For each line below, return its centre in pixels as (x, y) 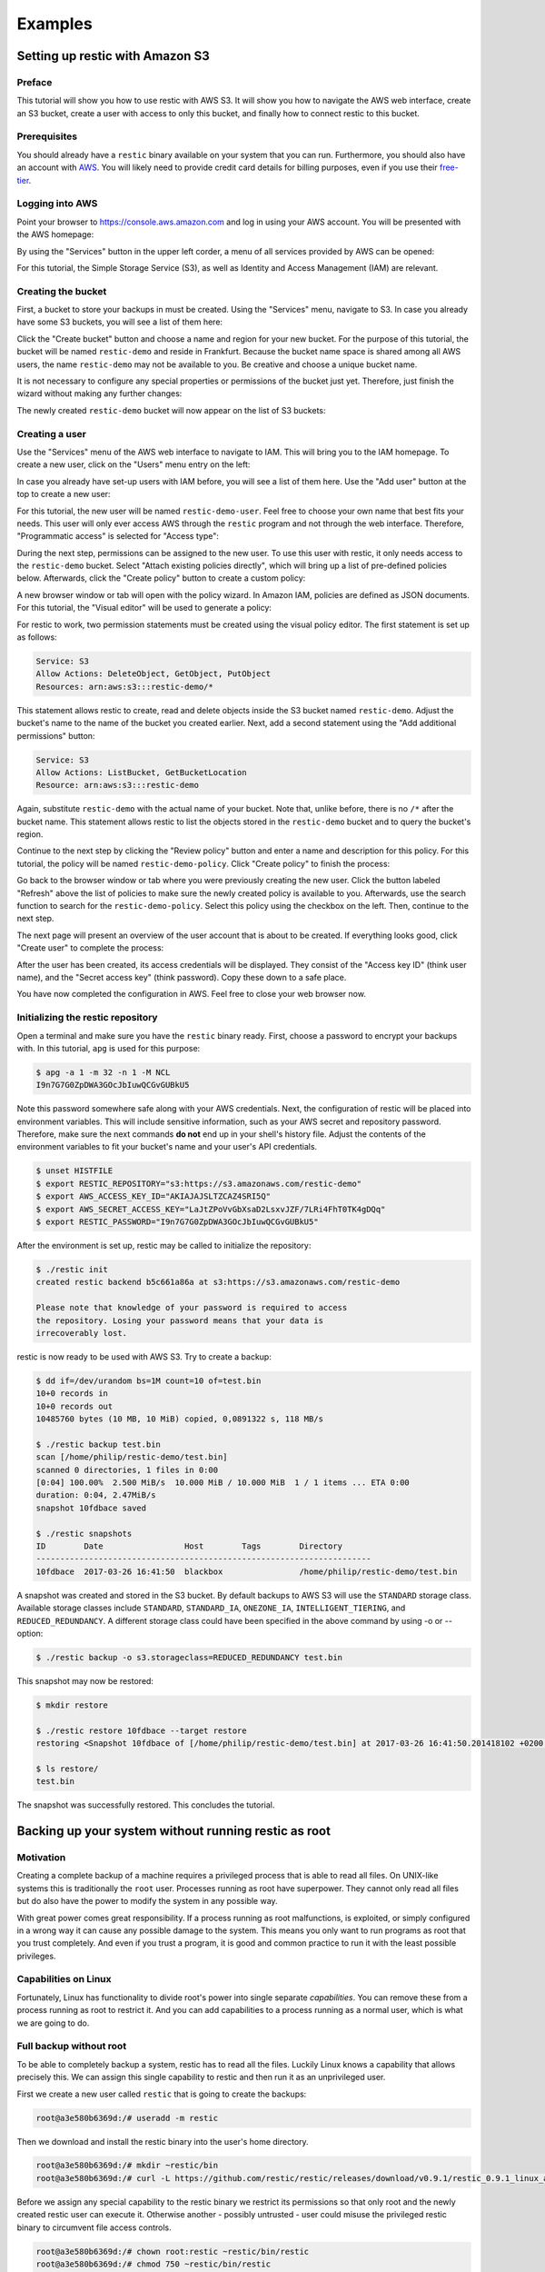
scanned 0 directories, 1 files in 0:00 (127, 1470)
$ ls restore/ (67, 1769)
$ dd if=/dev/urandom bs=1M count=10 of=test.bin (149, 1380)
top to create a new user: (64, 494)
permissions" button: (56, 735)
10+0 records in (72, 1394)
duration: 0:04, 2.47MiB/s (96, 1495)
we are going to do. (53, 2023)
